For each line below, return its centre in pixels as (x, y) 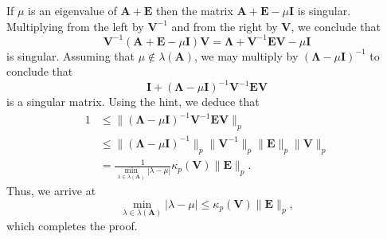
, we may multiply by (246, 55)
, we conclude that (336, 26)
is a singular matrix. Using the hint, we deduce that (133, 102)
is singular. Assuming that (70, 55)
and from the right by (225, 26)
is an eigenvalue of (72, 10)
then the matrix (195, 10)
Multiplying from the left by (75, 26)
